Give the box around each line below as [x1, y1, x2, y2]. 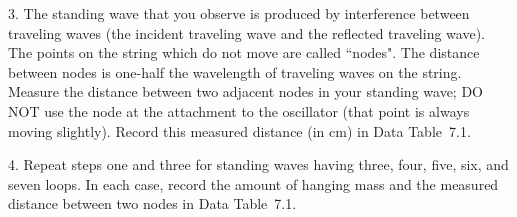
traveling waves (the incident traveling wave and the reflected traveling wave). [8, 22, 485, 43]
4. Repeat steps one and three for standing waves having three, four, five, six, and [8, 154, 509, 175]
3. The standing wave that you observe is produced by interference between [8, 3, 470, 23]
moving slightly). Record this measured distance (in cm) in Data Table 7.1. [8, 120, 471, 141]
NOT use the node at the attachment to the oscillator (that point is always [8, 100, 470, 121]
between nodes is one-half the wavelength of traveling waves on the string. [8, 61, 462, 82]
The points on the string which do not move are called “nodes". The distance [8, 42, 480, 63]
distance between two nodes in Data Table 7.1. [8, 193, 297, 214]
